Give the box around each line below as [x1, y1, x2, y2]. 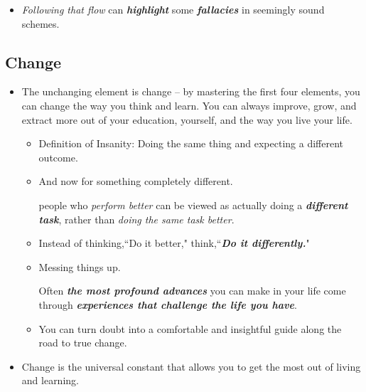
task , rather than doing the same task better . [38, 211, 235, 226]
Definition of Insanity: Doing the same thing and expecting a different [38, 136, 343, 151]
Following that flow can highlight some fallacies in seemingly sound [21, 2, 325, 16]
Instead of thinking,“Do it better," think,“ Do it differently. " [38, 235, 310, 250]
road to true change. [38, 335, 127, 350]
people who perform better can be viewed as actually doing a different [38, 197, 348, 212]
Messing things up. [38, 259, 121, 274]
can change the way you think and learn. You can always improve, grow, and [21, 97, 357, 112]
